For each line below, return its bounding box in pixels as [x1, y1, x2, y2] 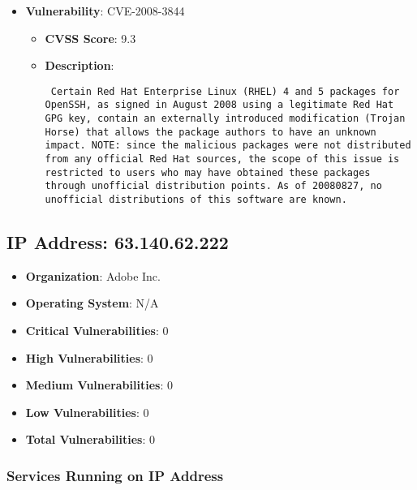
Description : [45, 57, 114, 74]
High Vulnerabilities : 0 [25, 349, 153, 366]
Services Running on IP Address [6, 465, 224, 485]
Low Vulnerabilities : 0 [25, 403, 149, 420]
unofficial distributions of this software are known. [45, 194, 347, 206]
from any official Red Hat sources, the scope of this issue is [45, 153, 400, 165]
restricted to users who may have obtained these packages [45, 166, 371, 178]
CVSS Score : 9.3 [45, 29, 136, 46]
